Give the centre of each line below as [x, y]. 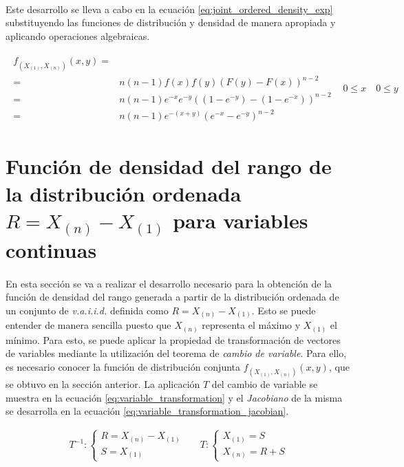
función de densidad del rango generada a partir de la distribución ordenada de [172, 297]
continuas [51, 249]
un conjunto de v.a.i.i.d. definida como [87, 310]
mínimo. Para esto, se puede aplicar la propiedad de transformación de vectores [173, 339]
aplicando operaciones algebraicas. [78, 35]
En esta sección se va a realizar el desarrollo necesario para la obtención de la [169, 283]
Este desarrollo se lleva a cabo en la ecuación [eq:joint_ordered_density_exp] [169, 9]
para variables [241, 220]
